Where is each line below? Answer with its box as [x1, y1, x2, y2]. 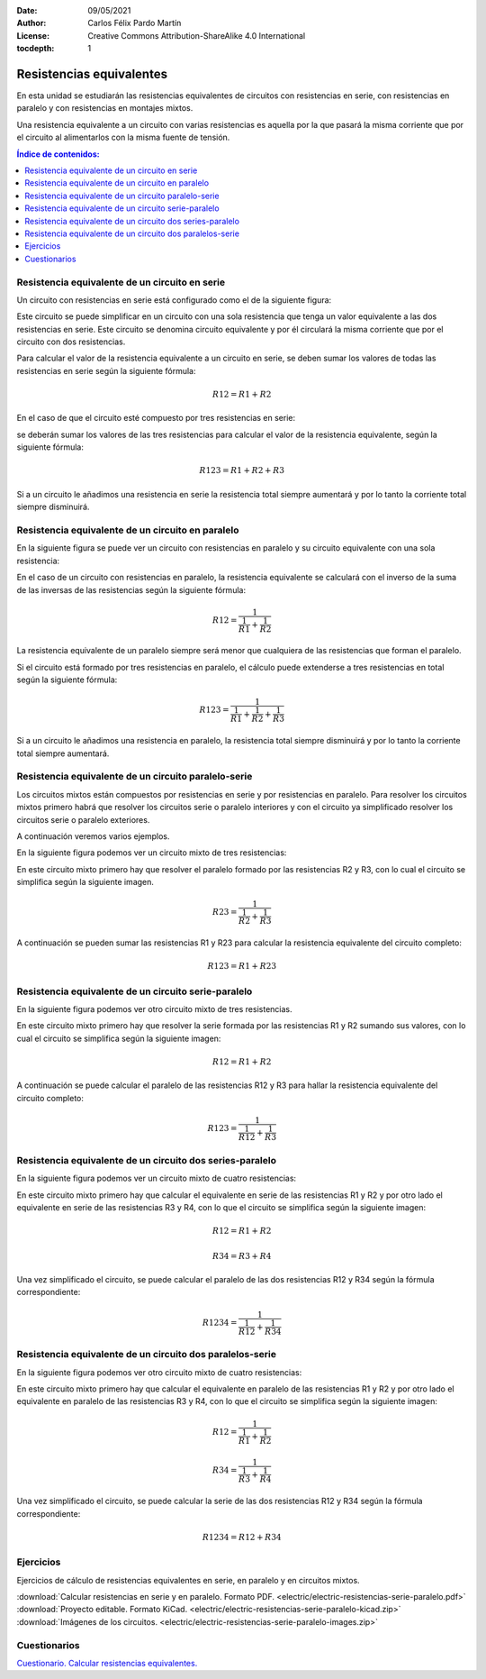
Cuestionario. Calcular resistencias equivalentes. [16, 1657, 198, 1668]
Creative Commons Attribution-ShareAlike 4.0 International [87, 30, 306, 41]
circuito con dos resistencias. [16, 336, 126, 347]
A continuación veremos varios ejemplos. [16, 830, 170, 842]
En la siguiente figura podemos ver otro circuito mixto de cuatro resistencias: [16, 1366, 302, 1378]
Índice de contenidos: [16, 149, 100, 160]
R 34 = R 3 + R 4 [211, 1251, 272, 1261]
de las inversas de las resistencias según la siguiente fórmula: [16, 584, 247, 595]
